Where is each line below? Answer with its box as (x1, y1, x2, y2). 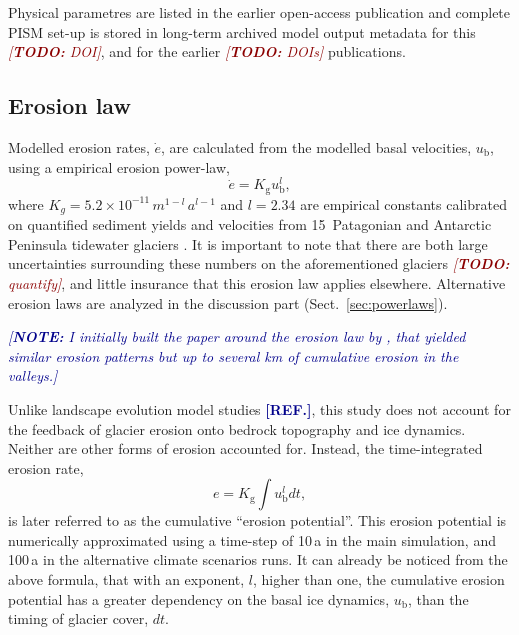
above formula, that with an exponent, (8, 569, 245, 590)
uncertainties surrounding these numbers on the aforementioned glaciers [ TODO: (8, 253, 510, 274)
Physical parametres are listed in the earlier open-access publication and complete (8, 2, 511, 22)
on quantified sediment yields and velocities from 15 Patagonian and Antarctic (8, 214, 492, 235)
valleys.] (8, 365, 58, 386)
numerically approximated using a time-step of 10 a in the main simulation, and (8, 529, 496, 550)
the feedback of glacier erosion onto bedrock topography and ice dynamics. (8, 418, 466, 439)
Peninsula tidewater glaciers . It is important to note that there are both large (8, 233, 488, 254)
